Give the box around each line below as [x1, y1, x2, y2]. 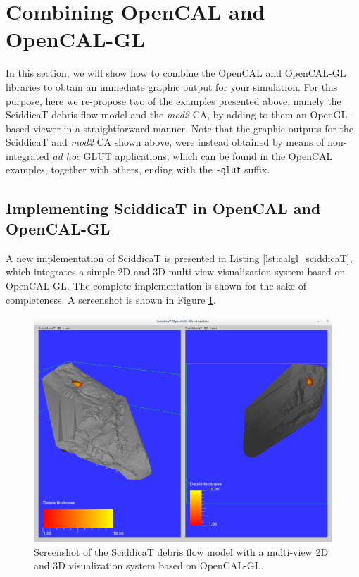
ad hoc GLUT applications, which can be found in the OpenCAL [52, 148, 333, 163]
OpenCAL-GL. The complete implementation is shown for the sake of [6, 278, 306, 292]
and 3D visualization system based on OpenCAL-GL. [34, 558, 264, 573]
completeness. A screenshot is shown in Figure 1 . [6, 292, 216, 306]
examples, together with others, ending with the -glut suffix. [6, 162, 270, 177]
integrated [6, 148, 49, 163]
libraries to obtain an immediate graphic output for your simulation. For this [6, 79, 338, 94]
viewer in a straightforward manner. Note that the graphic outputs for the [32, 120, 354, 135]
